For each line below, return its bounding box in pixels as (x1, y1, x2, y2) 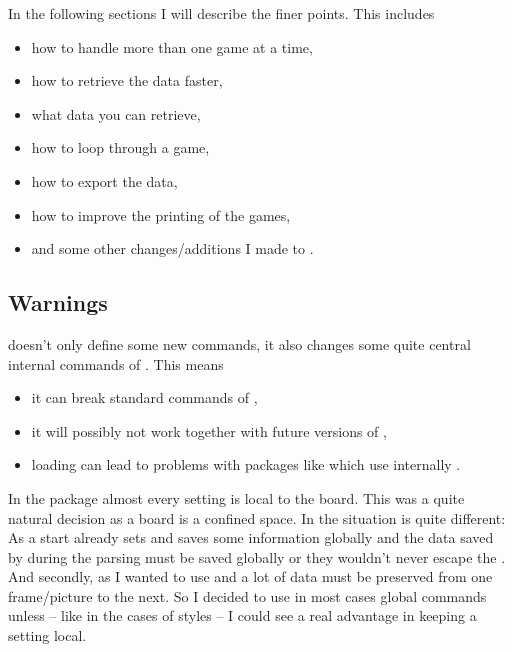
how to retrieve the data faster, (31, 70, 223, 91)
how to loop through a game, (31, 137, 210, 158)
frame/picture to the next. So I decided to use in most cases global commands (8, 585, 487, 606)
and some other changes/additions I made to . (31, 238, 314, 259)
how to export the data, (31, 170, 178, 191)
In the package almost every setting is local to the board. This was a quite (8, 487, 465, 508)
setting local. (8, 625, 87, 646)
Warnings (8, 287, 108, 318)
